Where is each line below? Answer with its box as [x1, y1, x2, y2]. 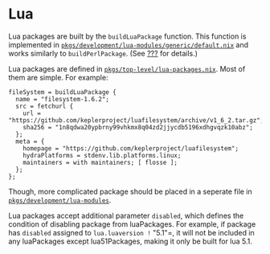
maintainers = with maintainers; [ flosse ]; [22, 158, 178, 166]
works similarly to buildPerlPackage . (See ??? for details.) [8, 48, 198, 58]
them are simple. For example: [8, 72, 108, 82]
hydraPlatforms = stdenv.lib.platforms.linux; [22, 151, 182, 159]
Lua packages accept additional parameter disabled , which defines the [8, 211, 244, 220]
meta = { [15, 137, 45, 145]
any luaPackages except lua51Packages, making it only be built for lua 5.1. [8, 236, 253, 246]
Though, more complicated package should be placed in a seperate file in [8, 186, 253, 196]
